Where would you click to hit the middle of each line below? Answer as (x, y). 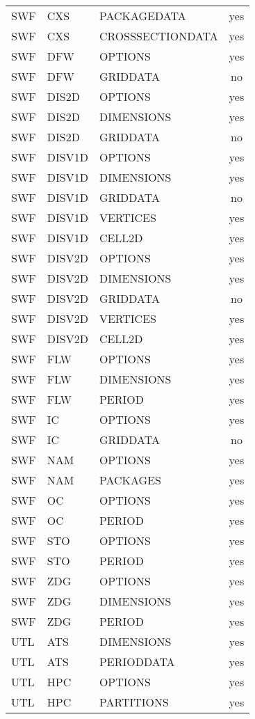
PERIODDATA (137, 662)
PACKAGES (130, 480)
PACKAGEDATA (142, 16)
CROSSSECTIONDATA (158, 36)
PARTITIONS (134, 702)
